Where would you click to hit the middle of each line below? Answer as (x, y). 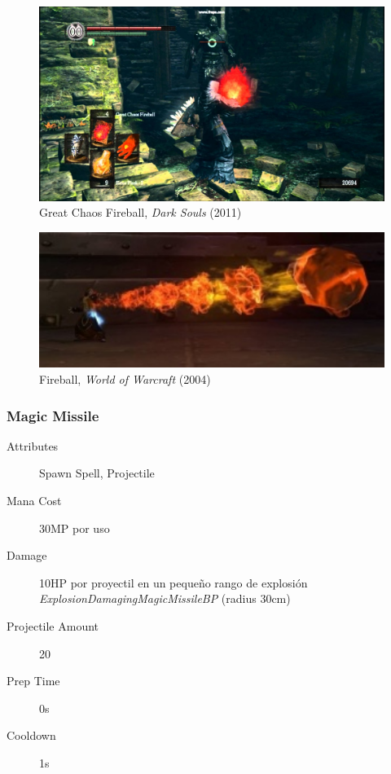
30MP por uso (75, 528)
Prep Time (33, 681)
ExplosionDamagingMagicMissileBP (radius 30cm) (165, 598)
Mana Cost (34, 501)
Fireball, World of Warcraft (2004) (125, 379)
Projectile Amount (53, 626)
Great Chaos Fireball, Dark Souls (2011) (141, 212)
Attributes (33, 445)
